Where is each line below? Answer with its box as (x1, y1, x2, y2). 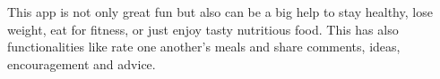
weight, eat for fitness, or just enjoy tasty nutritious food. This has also (7, 20, 399, 38)
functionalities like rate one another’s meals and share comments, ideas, (7, 37, 401, 56)
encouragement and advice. (7, 54, 156, 73)
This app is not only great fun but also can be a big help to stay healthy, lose (7, 3, 433, 20)
